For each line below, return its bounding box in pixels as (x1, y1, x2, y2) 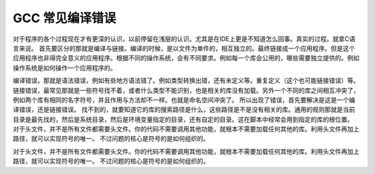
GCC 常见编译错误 (12, 10, 117, 26)
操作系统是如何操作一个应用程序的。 (12, 63, 117, 72)
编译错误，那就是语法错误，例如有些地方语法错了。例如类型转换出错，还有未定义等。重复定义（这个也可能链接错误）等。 (12, 76, 360, 85)
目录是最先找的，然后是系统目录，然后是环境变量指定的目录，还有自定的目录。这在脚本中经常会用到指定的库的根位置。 (12, 115, 353, 123)
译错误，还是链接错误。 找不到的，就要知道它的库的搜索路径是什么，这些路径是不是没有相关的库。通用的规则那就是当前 (12, 105, 356, 114)
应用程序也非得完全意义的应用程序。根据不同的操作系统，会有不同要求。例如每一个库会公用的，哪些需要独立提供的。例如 (12, 54, 360, 62)
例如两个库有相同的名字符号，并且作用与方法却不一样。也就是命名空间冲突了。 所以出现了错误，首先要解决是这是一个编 (12, 96, 356, 104)
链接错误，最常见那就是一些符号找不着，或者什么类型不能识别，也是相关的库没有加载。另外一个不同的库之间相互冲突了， (12, 86, 360, 94)
